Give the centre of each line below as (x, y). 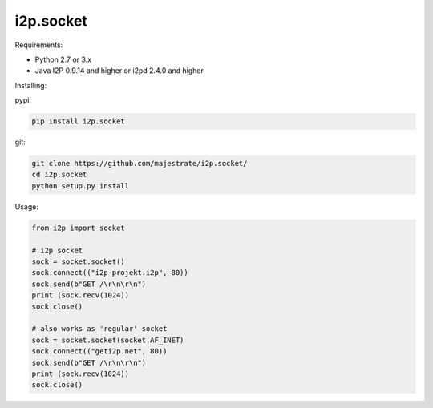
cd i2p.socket (59, 175)
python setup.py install (81, 186)
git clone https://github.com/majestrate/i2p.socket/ (140, 164)
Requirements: (39, 45)
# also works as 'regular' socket (99, 329)
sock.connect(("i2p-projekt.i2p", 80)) (110, 273)
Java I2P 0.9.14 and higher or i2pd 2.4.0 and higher (119, 71)
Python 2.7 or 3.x (63, 59)
